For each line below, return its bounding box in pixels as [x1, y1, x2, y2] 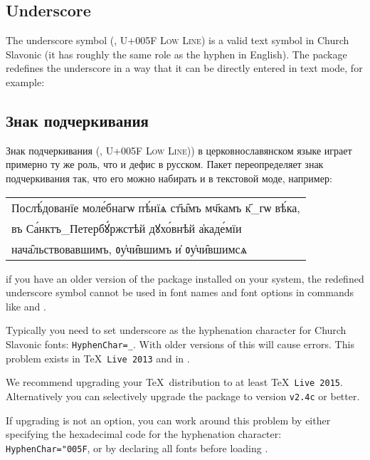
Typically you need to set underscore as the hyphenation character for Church [6, 323, 347, 338]
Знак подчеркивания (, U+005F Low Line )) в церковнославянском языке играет [6, 142, 352, 157]
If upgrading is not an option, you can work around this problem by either [6, 412, 331, 427]
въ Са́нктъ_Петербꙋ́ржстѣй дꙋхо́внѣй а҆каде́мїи [11, 219, 242, 236]
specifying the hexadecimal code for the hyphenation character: [6, 427, 282, 441]
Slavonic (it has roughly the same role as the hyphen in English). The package [6, 46, 347, 61]
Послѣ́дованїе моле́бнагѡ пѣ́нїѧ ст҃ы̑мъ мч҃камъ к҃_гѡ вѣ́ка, [11, 199, 300, 216]
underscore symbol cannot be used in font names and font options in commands [6, 285, 354, 300]
